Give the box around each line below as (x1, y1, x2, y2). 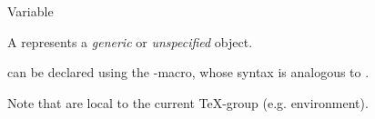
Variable (7, 2, 54, 20)
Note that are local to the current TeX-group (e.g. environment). (7, 93, 369, 112)
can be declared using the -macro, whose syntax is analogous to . (7, 63, 370, 82)
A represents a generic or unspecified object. (7, 32, 253, 51)
